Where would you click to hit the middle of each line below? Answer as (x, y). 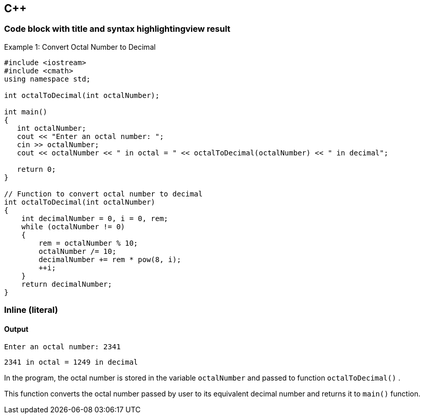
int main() (26, 112)
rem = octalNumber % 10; (88, 243)
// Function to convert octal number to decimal (103, 194)
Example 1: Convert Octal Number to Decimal (80, 47)
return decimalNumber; (67, 284)
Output (16, 329)
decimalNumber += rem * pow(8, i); (110, 259)
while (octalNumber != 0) (73, 226)
